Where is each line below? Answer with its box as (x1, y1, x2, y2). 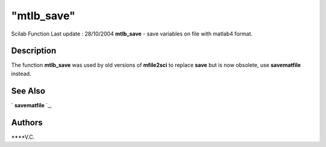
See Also (11, 86, 45, 96)
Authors (11, 117, 43, 128)
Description (11, 46, 57, 56)
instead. (11, 70, 31, 77)
